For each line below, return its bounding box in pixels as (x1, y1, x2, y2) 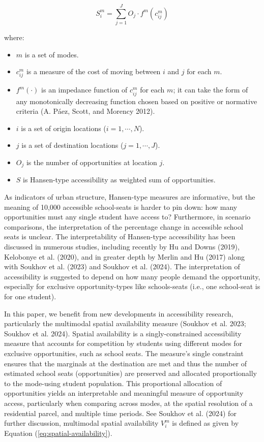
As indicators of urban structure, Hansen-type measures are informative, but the (4, 192, 255, 202)
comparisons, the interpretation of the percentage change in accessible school (4, 221, 243, 232)
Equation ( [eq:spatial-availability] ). (4, 427, 112, 438)
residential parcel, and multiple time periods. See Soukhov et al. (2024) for (4, 407, 237, 418)
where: (4, 32, 24, 43)
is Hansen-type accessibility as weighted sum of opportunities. (23, 174, 216, 185)
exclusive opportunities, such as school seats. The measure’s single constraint (4, 348, 244, 358)
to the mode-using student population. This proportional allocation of (4, 377, 222, 388)
